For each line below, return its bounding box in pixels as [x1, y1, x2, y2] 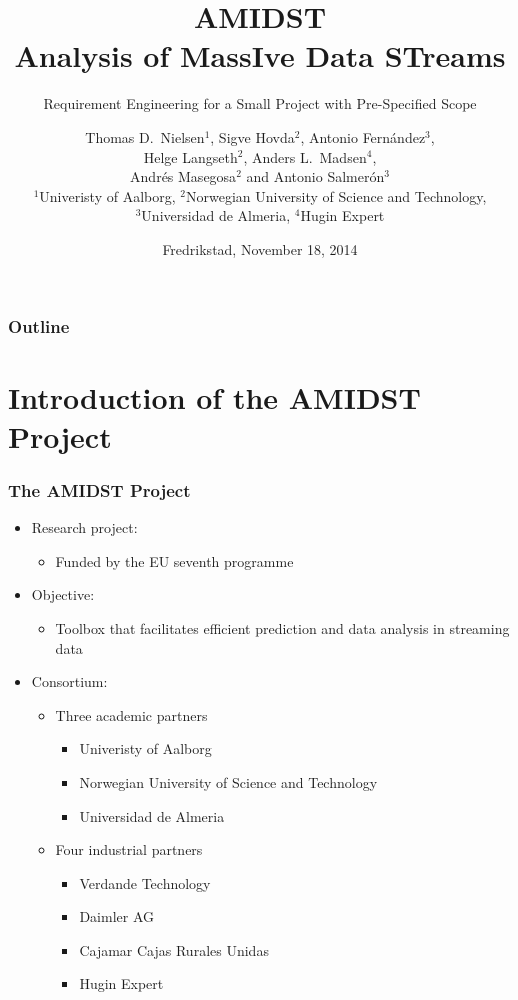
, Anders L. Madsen [243, 146, 367, 167]
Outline [8, 314, 70, 339]
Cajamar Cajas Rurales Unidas [79, 939, 269, 960]
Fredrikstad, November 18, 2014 [162, 238, 358, 259]
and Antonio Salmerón [246, 166, 385, 187]
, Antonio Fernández [300, 126, 426, 147]
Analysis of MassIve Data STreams [14, 35, 506, 76]
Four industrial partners [55, 839, 203, 860]
